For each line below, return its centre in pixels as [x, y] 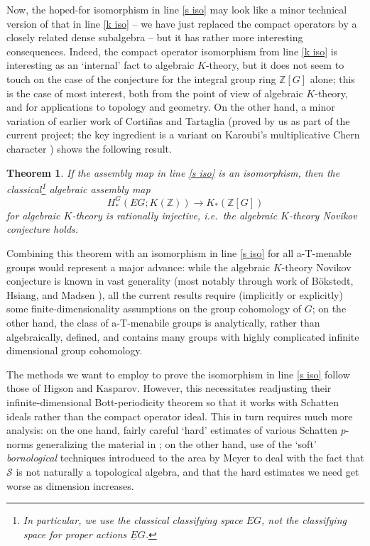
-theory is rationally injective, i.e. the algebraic [175, 215]
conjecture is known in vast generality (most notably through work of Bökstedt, [180, 281]
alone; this [332, 78]
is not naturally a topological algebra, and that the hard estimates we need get [187, 471]
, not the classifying [304, 520]
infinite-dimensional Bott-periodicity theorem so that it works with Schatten [173, 402]
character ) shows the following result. [89, 148]
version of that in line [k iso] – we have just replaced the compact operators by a [182, 23]
